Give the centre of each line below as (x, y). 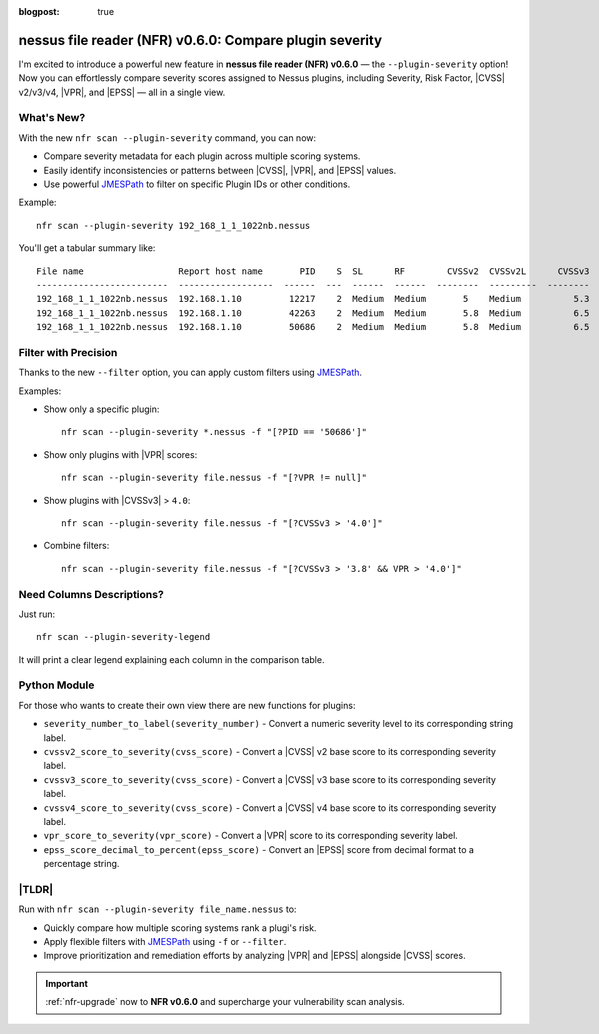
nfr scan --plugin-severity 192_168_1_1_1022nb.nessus (173, 225)
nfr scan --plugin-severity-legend (123, 637)
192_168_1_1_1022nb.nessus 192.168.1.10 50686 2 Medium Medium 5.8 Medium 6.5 (313, 327)
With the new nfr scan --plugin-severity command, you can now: (167, 137)
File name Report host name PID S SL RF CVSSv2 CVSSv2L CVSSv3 (313, 271)
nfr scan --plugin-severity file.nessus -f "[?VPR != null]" (214, 478)
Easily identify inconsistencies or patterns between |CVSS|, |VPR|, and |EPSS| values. (220, 170)
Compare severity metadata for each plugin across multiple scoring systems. (202, 156)
